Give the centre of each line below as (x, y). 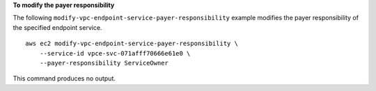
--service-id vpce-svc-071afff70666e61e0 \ (115, 53)
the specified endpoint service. (57, 27)
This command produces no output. (64, 78)
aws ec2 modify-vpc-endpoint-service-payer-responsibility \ (132, 44)
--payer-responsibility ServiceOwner (104, 63)
